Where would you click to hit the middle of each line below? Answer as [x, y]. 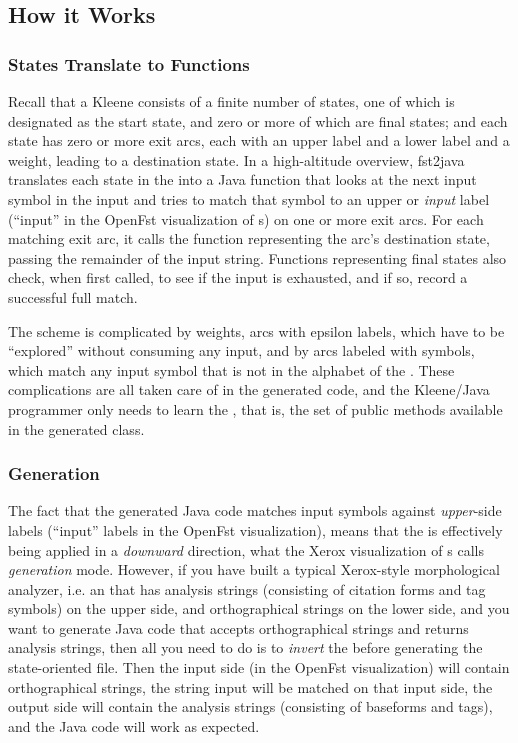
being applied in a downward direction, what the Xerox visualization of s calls [246, 549]
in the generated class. [76, 428]
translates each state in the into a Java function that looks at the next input [242, 179]
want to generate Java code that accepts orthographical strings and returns [238, 627]
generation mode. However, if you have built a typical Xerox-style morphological [254, 569]
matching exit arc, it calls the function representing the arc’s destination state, [249, 238]
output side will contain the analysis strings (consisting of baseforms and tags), [250, 706]
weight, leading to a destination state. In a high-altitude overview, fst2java [236, 159]
